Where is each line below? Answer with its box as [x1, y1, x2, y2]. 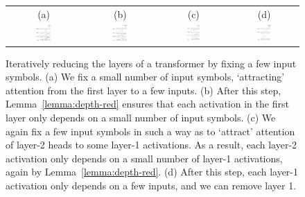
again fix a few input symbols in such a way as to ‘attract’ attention [6, 123, 295, 138]
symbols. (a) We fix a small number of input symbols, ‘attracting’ [6, 69, 285, 84]
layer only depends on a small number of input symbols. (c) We [6, 110, 276, 124]
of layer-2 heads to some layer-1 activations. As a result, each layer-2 [6, 137, 297, 152]
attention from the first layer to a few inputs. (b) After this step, [6, 83, 281, 97]
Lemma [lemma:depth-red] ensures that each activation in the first [6, 96, 289, 111]
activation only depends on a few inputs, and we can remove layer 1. [6, 178, 297, 192]
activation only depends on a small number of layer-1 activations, [6, 151, 283, 165]
